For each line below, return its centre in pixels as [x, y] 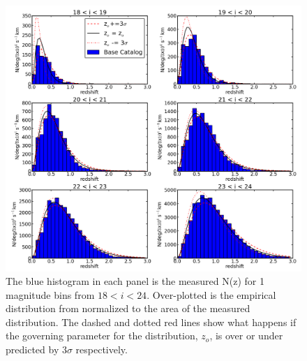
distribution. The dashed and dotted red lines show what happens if [151, 322]
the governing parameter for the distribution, [102, 336]
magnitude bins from [50, 294]
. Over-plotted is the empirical [211, 294]
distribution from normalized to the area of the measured [128, 308]
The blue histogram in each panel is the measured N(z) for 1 [135, 281]
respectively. [102, 349]
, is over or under [246, 336]
